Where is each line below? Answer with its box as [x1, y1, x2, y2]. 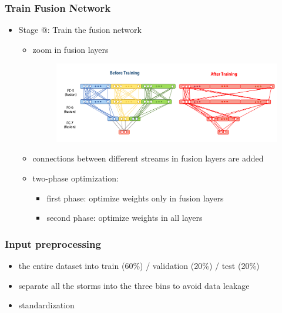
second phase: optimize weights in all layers [46, 211, 203, 224]
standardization [18, 299, 75, 311]
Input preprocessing [5, 236, 101, 251]
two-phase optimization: [32, 172, 119, 184]
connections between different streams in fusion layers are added [32, 152, 264, 164]
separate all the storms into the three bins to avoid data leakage [18, 279, 250, 291]
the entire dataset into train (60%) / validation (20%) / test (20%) [18, 260, 260, 272]
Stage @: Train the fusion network [18, 23, 142, 36]
